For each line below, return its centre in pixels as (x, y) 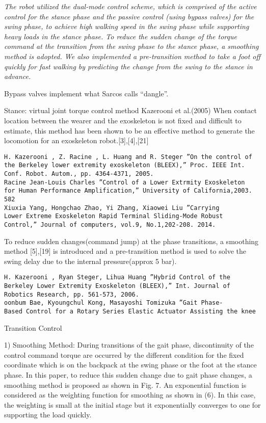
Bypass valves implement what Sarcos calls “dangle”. (86, 93)
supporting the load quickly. (48, 415)
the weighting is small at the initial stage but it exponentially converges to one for (132, 404)
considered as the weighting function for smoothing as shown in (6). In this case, (130, 395)
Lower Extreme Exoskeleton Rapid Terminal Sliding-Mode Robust (114, 216)
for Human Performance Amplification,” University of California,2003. (128, 191)
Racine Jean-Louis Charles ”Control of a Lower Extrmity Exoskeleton (125, 182)
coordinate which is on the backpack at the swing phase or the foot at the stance (130, 365)
